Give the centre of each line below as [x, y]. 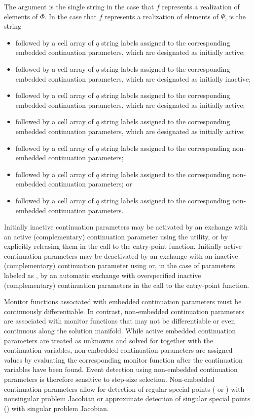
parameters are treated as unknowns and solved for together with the [109, 340]
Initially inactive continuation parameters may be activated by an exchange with [126, 227]
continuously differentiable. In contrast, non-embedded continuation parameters [124, 311]
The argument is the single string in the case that [79, 6]
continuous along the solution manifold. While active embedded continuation [120, 331]
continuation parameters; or [90, 184]
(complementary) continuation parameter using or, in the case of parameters [120, 265]
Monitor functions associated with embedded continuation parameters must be [123, 301]
